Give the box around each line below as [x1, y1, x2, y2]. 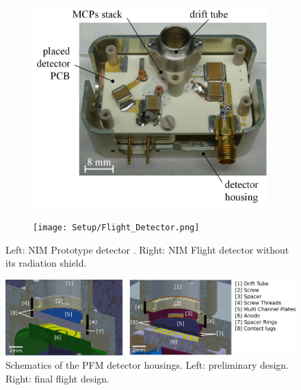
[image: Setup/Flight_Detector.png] [33, 223, 200, 233]
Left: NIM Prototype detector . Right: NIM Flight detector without [5, 242, 289, 256]
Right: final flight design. [5, 371, 109, 385]
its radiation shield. [5, 256, 87, 270]
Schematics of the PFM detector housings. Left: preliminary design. [5, 358, 289, 372]
